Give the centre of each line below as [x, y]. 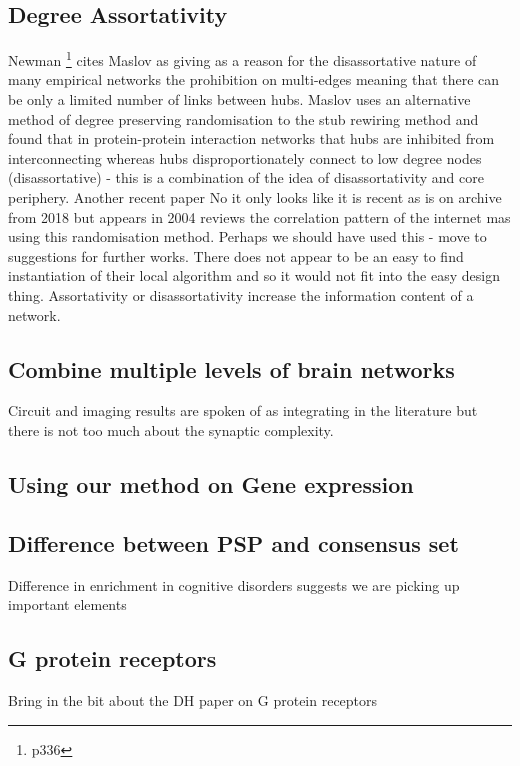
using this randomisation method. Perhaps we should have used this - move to [247, 236]
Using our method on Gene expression [211, 483]
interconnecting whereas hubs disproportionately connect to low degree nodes [245, 157]
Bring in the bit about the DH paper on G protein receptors [193, 699]
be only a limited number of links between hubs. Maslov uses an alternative [239, 99]
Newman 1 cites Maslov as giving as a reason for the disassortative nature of [242, 58]
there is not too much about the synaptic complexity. [171, 429]
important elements [67, 604]
